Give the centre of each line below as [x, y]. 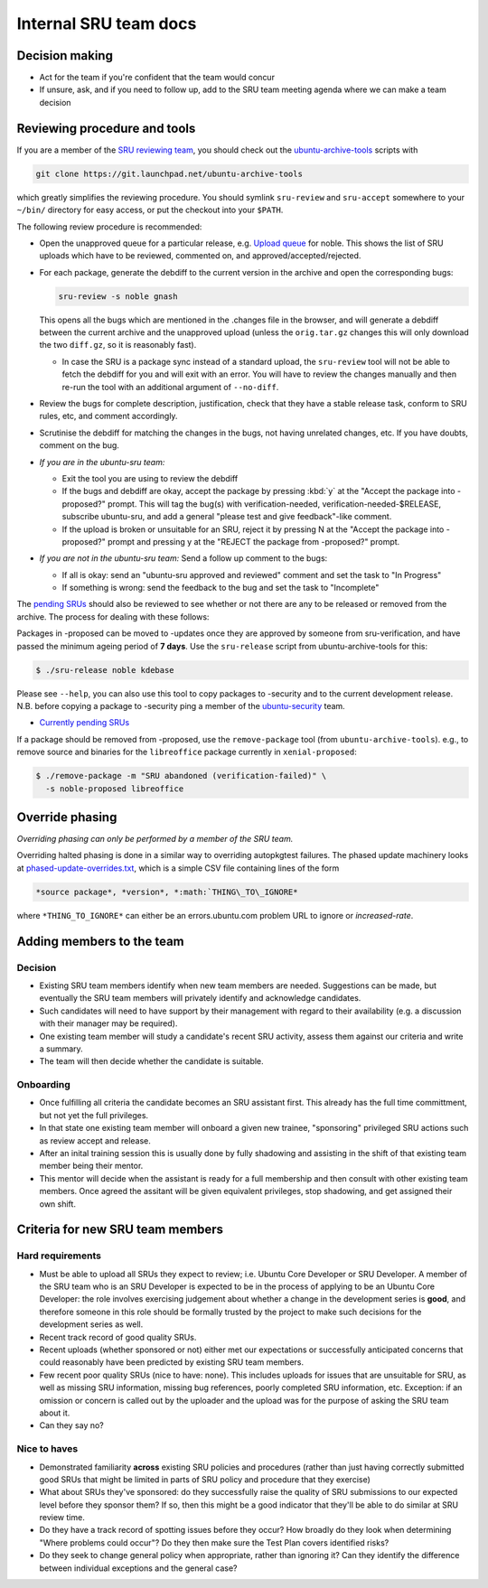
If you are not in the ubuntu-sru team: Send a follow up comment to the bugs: [183, 558]
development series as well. [91, 1324]
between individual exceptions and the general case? [138, 1568]
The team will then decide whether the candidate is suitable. [151, 1061]
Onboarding [44, 1085]
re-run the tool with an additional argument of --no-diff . [170, 387]
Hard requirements [59, 1256]
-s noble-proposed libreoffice [115, 789]
